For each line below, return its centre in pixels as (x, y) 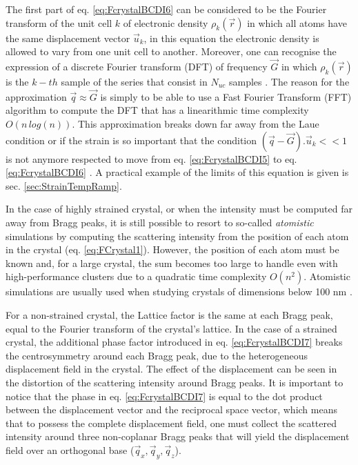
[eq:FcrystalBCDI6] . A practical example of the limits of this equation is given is (177, 172)
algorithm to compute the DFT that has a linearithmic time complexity (157, 110)
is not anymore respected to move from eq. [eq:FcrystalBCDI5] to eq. (151, 158)
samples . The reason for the (289, 81)
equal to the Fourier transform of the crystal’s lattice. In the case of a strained (171, 328)
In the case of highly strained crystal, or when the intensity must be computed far (179, 209)
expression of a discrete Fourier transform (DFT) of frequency (137, 66)
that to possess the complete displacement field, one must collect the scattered (171, 423)
